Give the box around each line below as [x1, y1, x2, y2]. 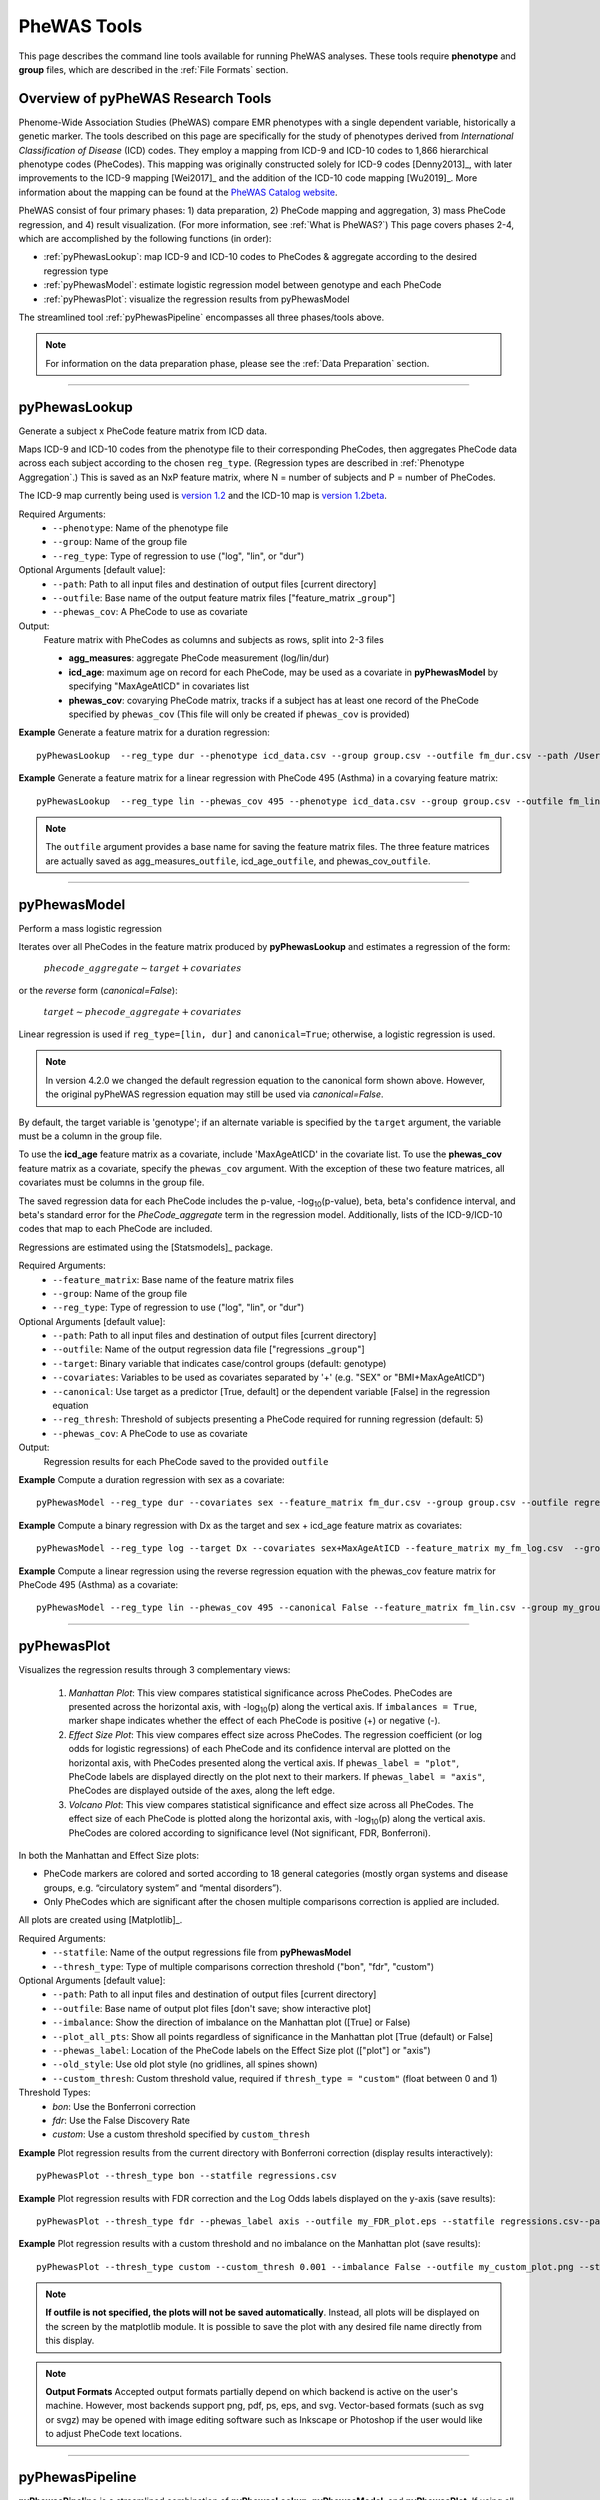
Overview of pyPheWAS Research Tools [18, 90, 272, 107]
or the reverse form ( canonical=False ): [18, 985, 179, 997]
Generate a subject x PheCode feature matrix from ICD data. [18, 425, 267, 437]
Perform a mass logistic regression [18, 922, 162, 934]
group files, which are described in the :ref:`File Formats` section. [18, 63, 289, 75]
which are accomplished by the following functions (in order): [18, 232, 272, 244]
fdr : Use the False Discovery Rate [52, 2114, 190, 2126]
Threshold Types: [18, 2086, 91, 2099]
